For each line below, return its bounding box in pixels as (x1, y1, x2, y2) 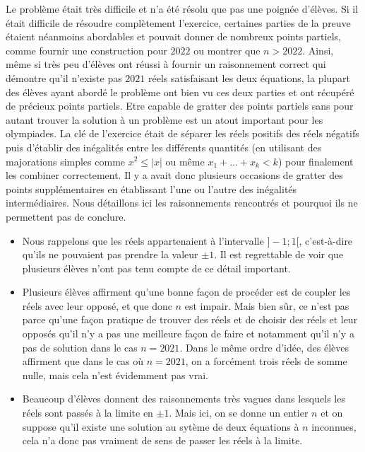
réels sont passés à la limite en (22, 405, 153, 420)
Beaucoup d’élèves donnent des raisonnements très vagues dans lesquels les (22, 391, 345, 406)
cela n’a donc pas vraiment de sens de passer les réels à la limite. (22, 433, 303, 448)
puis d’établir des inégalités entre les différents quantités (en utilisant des (6, 139, 322, 154)
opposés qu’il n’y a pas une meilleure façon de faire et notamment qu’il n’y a (22, 326, 354, 341)
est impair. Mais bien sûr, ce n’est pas (184, 298, 349, 313)
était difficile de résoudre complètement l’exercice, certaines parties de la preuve (6, 15, 351, 30)
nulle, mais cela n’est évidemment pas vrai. (22, 367, 208, 382)
